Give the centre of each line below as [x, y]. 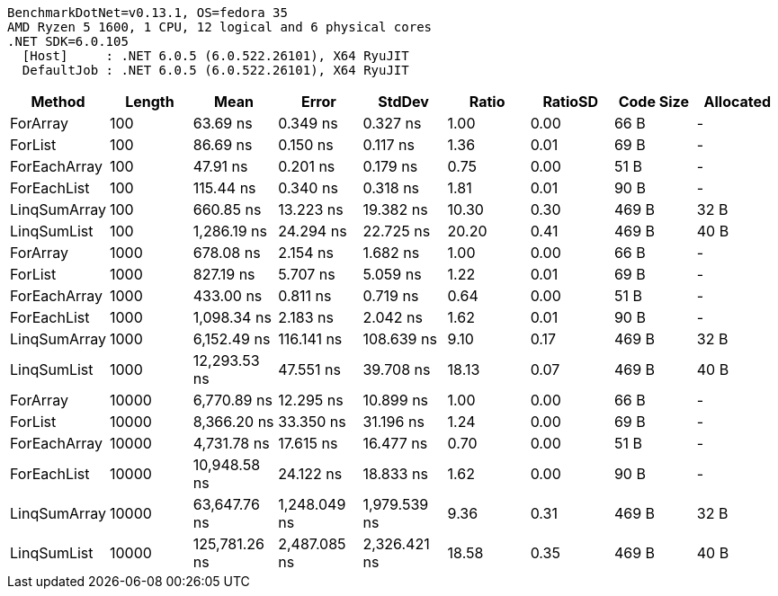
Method [58, 102]
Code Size [653, 102]
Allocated [738, 102]
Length [150, 102]
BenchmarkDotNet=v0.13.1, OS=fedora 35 [148, 13]
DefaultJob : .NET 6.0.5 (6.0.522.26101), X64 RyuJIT [215, 70]
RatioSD [571, 102]
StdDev [403, 102]
